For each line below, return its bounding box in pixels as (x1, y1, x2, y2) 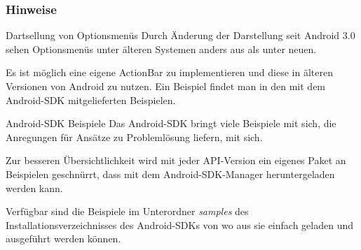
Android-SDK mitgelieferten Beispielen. (6, 92, 176, 107)
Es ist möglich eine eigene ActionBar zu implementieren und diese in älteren (6, 65, 333, 80)
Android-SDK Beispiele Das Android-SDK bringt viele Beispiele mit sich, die (6, 116, 336, 131)
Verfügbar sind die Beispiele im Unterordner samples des (6, 204, 249, 219)
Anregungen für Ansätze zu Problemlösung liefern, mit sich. (6, 129, 263, 144)
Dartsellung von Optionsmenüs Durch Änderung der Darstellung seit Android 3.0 (6, 28, 355, 43)
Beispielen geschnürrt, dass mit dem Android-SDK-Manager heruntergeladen (6, 166, 335, 181)
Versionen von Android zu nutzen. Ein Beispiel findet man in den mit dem (6, 79, 326, 93)
